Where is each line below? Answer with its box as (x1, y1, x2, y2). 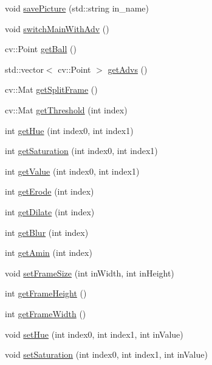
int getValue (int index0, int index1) (5, 164, 140, 177)
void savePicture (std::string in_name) (5, 2, 149, 14)
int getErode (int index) (5, 185, 94, 198)
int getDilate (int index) (5, 205, 95, 218)
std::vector (5, 62, 44, 75)
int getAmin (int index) (5, 246, 92, 259)
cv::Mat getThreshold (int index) (5, 103, 128, 116)
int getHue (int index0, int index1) (5, 124, 134, 136)
